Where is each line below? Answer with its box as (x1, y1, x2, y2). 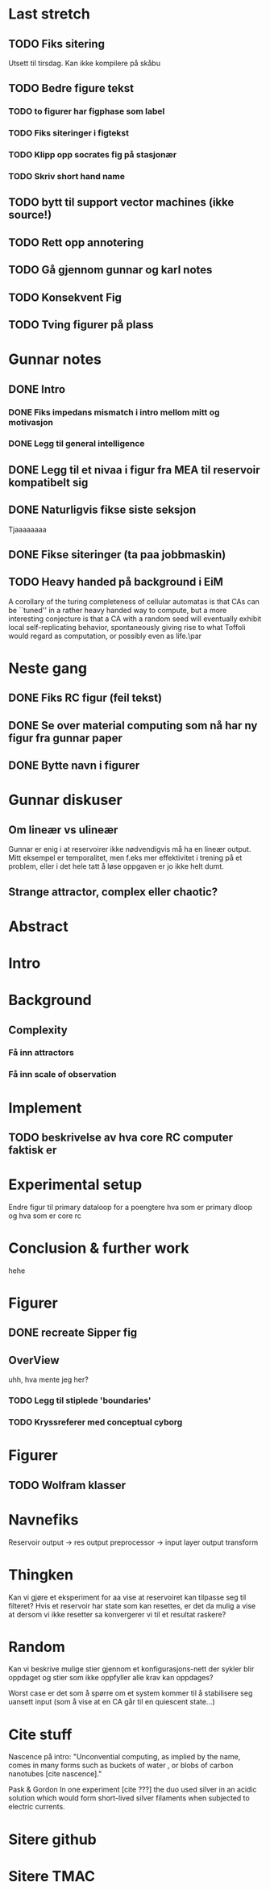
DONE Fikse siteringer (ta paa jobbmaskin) (8, 548, 226, 561)
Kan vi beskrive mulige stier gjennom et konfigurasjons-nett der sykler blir (8, 1664, 255, 1674)
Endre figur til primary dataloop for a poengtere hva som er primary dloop (8, 1202, 252, 1212)
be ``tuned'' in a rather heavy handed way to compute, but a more (8, 605, 227, 615)
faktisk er (8, 1143, 57, 1157)
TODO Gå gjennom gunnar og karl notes (8, 263, 213, 277)
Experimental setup (8, 1175, 143, 1194)
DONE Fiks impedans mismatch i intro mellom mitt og (8, 407, 220, 418)
